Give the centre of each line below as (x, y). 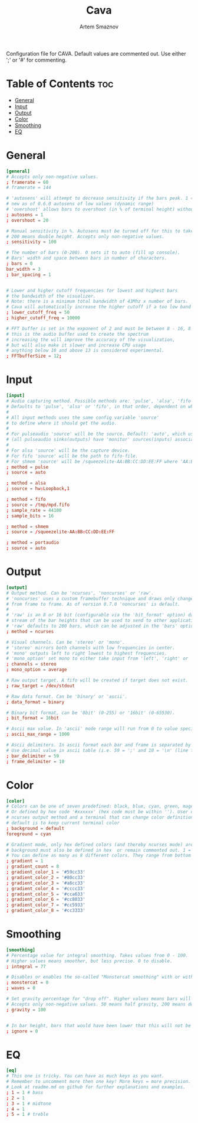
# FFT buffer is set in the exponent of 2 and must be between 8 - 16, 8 (99, 329)
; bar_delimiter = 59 (33, 756)
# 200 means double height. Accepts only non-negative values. (85, 236)
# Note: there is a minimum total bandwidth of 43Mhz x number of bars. (97, 301)
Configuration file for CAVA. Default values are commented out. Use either (96, 53)
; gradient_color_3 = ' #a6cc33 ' (46, 883)
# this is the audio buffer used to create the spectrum (77, 334)
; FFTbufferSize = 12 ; (34, 356)
